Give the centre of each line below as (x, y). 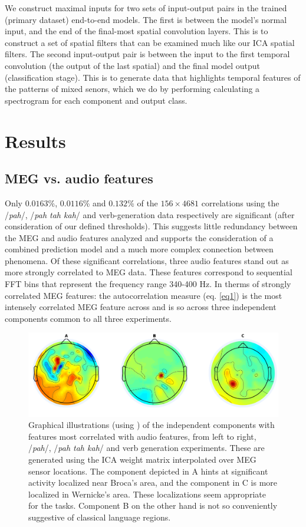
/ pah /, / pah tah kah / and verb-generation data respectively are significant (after (150, 214)
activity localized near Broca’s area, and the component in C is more (153, 482)
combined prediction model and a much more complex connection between (139, 249)
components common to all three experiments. (88, 318)
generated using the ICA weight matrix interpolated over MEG (142, 459)
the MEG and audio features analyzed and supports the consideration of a (139, 237)
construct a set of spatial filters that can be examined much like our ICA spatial (150, 42)
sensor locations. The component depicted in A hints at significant (148, 471)
